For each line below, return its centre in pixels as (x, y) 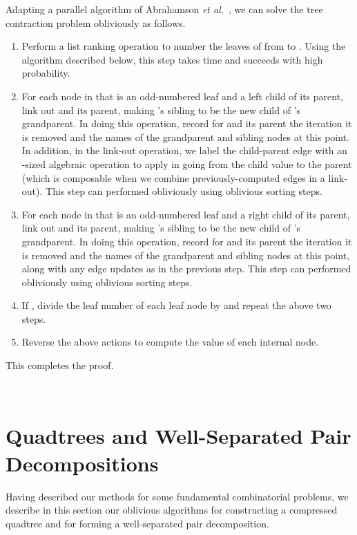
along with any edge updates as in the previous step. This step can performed (186, 269)
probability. (46, 73)
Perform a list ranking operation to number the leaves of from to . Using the (184, 46)
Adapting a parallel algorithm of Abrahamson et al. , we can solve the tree (164, 9)
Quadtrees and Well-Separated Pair (178, 436)
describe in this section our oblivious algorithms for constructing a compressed (172, 510)
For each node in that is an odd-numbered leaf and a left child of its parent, (183, 96)
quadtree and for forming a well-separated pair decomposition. (137, 523)
